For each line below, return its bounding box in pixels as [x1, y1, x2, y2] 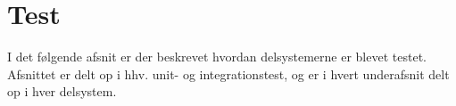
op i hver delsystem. [7, 82, 117, 101]
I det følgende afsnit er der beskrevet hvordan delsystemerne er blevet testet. [7, 47, 427, 66]
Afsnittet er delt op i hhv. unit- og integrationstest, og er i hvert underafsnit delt [7, 64, 450, 83]
